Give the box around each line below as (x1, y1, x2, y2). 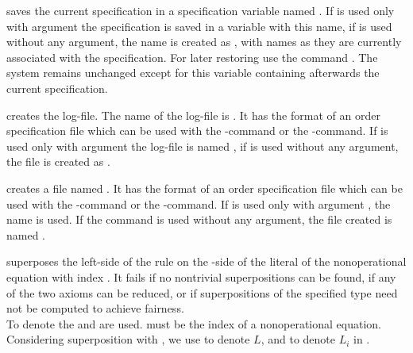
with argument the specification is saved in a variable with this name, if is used (6, 17, 392, 34)
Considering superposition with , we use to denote (6, 331, 250, 347)
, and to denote (261, 331, 335, 347)
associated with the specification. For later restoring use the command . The (6, 48, 378, 65)
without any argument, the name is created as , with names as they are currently (6, 33, 402, 50)
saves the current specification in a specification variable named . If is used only (6, 2, 395, 18)
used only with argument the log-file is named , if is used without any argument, (6, 137, 399, 154)
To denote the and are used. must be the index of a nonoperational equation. (6, 315, 381, 332)
